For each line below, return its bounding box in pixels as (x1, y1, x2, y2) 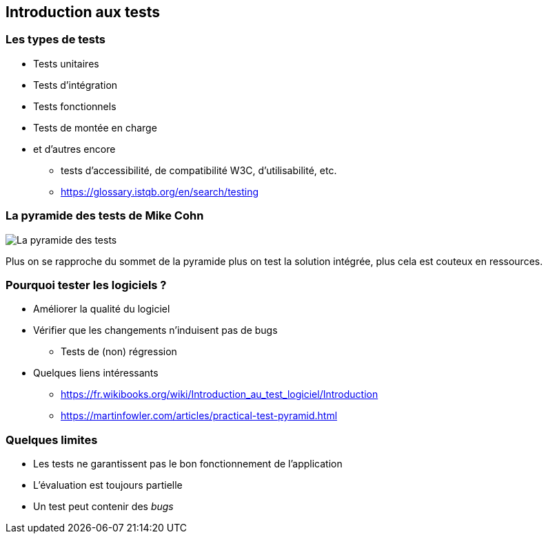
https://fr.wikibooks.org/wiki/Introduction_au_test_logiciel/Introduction (61, 388, 378, 401)
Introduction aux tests (6, 3, 161, 21)
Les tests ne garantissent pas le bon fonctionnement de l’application (33, 458, 343, 470)
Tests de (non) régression (61, 346, 177, 358)
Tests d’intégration (33, 78, 118, 91)
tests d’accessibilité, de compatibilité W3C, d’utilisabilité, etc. (61, 164, 337, 176)
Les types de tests (6, 32, 106, 47)
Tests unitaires (33, 57, 99, 70)
